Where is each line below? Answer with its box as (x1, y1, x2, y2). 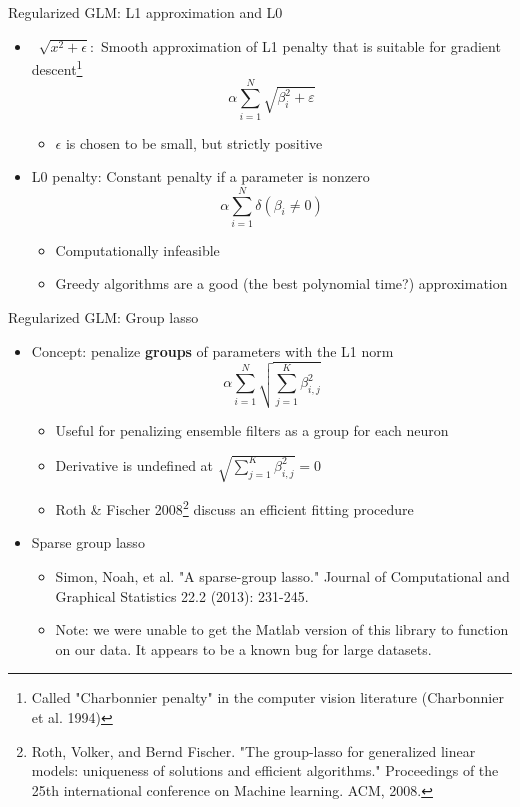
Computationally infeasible (55, 239, 220, 260)
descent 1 (31, 56, 83, 79)
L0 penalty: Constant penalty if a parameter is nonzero (31, 166, 370, 187)
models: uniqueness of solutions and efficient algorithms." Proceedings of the (31, 760, 499, 781)
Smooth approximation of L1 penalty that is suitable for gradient (100, 35, 501, 56)
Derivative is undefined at (55, 454, 214, 475)
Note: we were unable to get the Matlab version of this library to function (55, 619, 509, 640)
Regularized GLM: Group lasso (8, 307, 199, 328)
